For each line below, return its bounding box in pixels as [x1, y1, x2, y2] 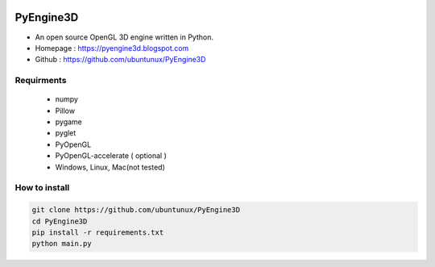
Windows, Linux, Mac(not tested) [55, 162, 165, 172]
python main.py [31, 239, 92, 248]
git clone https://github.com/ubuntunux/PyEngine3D [31, 206, 241, 215]
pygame [55, 117, 82, 127]
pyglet [55, 128, 77, 138]
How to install [14, 182, 70, 194]
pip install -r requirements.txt [31, 227, 164, 237]
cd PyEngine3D [31, 216, 88, 226]
